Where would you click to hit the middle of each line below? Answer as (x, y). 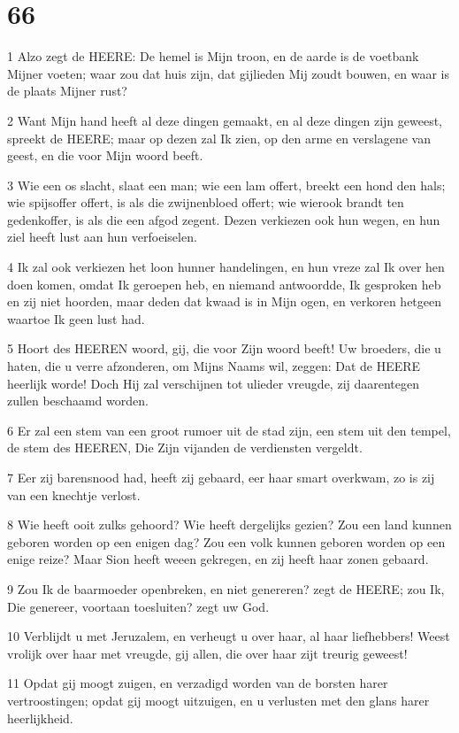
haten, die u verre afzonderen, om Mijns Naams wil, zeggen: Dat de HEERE (214, 366)
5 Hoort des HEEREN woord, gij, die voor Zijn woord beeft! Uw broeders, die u (224, 348)
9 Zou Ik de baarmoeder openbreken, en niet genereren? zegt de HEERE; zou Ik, (226, 588)
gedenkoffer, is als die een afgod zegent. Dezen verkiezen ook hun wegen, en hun (224, 219)
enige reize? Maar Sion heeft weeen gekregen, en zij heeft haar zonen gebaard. (218, 559)
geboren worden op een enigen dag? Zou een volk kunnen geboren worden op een (226, 541)
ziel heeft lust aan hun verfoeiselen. (102, 237)
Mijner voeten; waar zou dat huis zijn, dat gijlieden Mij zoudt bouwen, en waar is (229, 73)
